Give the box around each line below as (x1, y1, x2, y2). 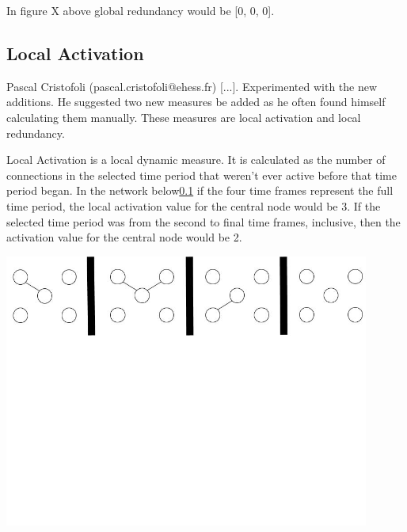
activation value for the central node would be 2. (6, 229, 242, 245)
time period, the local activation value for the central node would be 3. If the (6, 197, 381, 214)
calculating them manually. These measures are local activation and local (6, 108, 361, 125)
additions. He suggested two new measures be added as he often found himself (6, 93, 386, 110)
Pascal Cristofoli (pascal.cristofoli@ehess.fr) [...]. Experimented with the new (6, 78, 378, 94)
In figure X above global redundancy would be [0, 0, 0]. (6, 2, 275, 18)
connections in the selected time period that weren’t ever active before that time (6, 166, 397, 183)
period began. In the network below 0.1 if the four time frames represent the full (6, 182, 394, 199)
